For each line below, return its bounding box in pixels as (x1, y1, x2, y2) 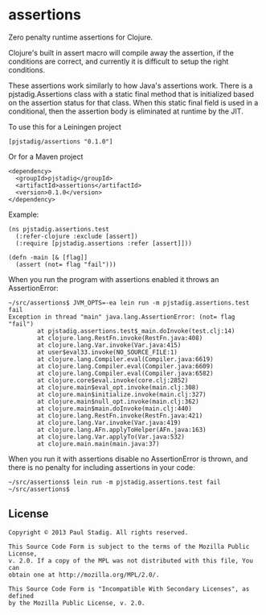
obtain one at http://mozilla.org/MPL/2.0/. (8, 571, 160, 579)
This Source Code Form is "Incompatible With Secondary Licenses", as (8, 584, 250, 593)
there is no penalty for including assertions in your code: (8, 462, 195, 472)
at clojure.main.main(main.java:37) (37, 439, 160, 448)
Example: (8, 210, 39, 219)
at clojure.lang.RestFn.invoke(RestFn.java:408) (37, 334, 203, 342)
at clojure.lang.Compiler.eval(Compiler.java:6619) (37, 355, 215, 364)
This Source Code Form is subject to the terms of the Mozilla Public (8, 542, 250, 551)
